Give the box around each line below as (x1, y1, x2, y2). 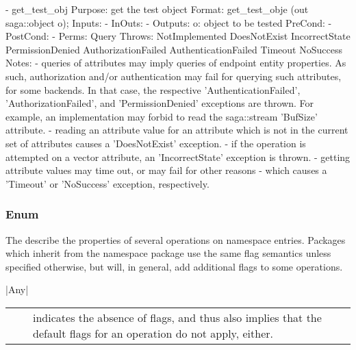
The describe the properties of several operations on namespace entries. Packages (5, 232, 346, 247)
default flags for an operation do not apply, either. (33, 325, 273, 341)
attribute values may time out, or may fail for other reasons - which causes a (5, 163, 327, 177)
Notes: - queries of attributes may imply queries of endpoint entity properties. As (5, 55, 346, 70)
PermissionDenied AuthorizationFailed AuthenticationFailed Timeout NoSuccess (5, 42, 342, 56)
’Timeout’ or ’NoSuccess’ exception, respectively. (5, 176, 209, 190)
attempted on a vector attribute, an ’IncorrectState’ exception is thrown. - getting (5, 149, 351, 164)
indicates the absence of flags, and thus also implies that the (33, 309, 322, 325)
